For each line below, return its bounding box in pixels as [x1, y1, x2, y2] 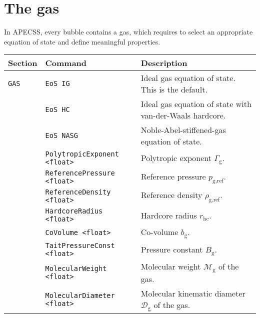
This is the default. [140, 83, 207, 95]
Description [140, 57, 187, 69]
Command [45, 57, 87, 69]
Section [8, 57, 37, 69]
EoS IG [45, 79, 70, 88]
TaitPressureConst [45, 241, 115, 250]
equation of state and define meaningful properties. [4, 36, 160, 46]
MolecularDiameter [45, 291, 115, 300]
